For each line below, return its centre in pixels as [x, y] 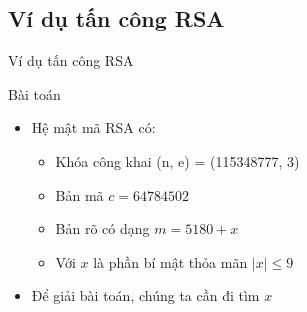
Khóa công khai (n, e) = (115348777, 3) [177, 160]
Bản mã [79, 194]
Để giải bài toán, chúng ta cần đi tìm [145, 295]
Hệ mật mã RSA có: [93, 127]
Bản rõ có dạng [102, 228]
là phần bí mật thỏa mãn [170, 261]
